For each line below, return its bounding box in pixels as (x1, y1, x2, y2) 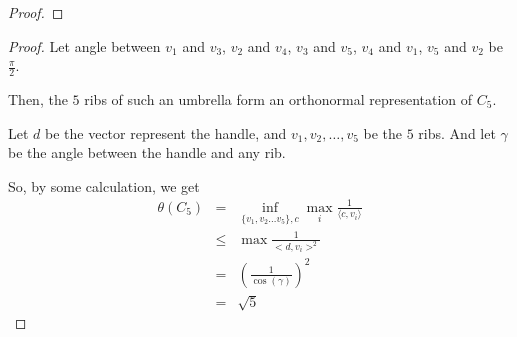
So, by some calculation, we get (8, 175, 200, 196)
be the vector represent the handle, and (45, 122, 287, 143)
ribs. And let (418, 122, 496, 143)
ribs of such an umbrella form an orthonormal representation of (84, 89, 473, 110)
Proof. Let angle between (8, 35, 161, 56)
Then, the (8, 89, 68, 110)
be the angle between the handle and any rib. (8, 142, 286, 163)
